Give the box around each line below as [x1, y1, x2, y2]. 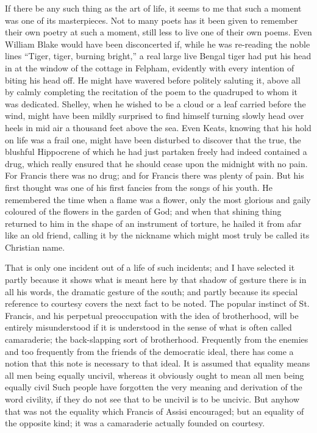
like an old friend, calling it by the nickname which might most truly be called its [5, 229, 310, 242]
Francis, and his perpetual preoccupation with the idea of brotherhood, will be [5, 309, 299, 321]
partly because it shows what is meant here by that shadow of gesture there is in [5, 273, 307, 286]
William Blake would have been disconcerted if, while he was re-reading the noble [5, 37, 310, 50]
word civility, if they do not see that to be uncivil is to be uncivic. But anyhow [5, 393, 300, 405]
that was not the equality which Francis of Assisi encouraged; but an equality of [5, 404, 304, 417]
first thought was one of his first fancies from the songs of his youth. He [5, 181, 272, 193]
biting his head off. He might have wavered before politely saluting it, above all [5, 73, 301, 86]
